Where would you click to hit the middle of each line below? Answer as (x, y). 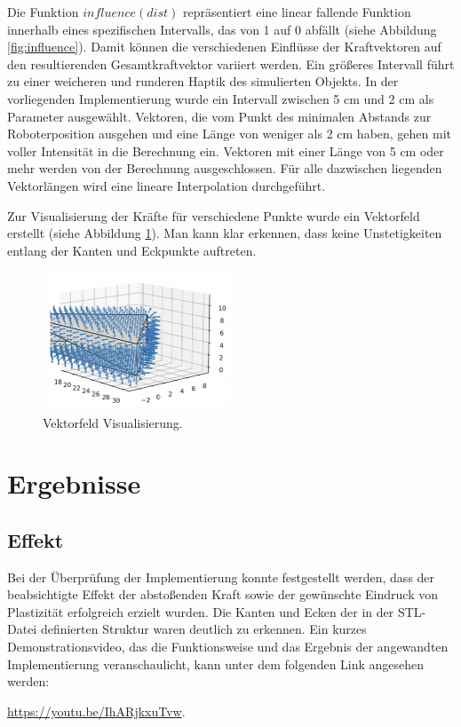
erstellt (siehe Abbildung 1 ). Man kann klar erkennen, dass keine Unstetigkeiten (225, 233)
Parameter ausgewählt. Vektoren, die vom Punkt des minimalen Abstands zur (219, 116)
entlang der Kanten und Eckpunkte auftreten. (132, 250)
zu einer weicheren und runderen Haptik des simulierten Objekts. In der (203, 81)
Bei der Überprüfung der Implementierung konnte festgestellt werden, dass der (221, 577)
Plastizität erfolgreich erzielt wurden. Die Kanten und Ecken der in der (201, 611)
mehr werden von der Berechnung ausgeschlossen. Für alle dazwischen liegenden (225, 168)
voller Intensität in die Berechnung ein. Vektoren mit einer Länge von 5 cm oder (226, 150)
